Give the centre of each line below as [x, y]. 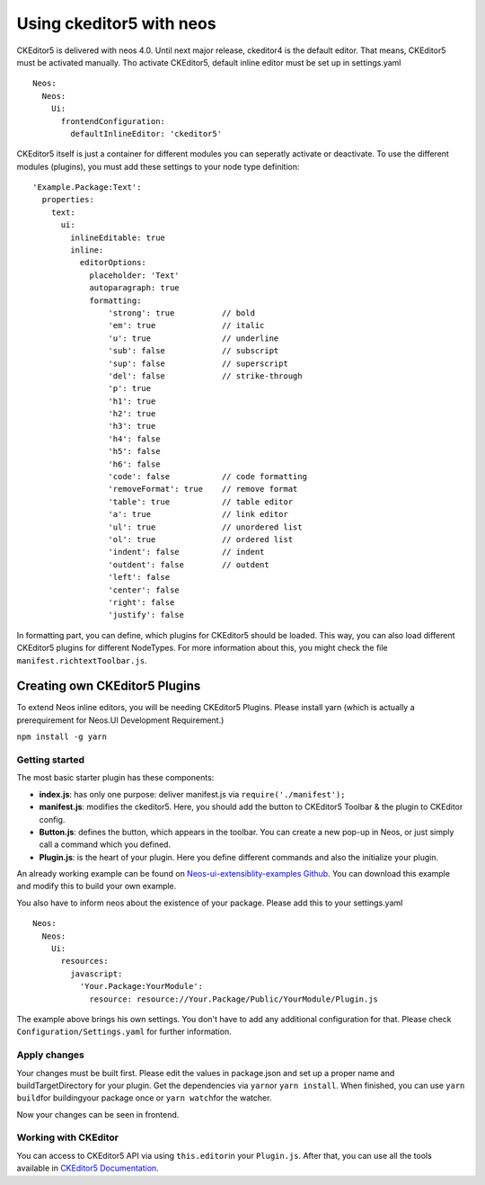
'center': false [144, 590]
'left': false [139, 577]
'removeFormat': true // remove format [203, 489]
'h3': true [132, 426]
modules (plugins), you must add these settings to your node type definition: [158, 166]
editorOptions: [113, 263]
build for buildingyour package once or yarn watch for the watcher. [144, 1098]
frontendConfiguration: [113, 121]
